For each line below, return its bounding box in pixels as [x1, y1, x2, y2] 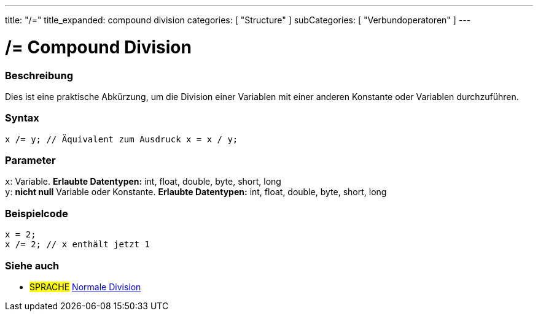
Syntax [5, 112, 39, 125]
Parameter [5, 154, 56, 166]
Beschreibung [5, 69, 74, 82]
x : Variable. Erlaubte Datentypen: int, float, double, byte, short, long [5, 176, 281, 187]
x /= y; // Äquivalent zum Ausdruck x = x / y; [5, 134, 238, 144]
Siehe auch [5, 259, 60, 272]
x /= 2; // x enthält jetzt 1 [5, 239, 150, 250]
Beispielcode [5, 207, 68, 220]
